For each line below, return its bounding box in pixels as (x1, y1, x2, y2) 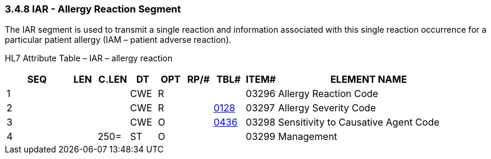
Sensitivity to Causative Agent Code (278, 116, 440, 129)
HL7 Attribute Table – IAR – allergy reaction (5, 53, 173, 64)
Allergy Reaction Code (278, 88, 378, 100)
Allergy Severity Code (278, 102, 376, 114)
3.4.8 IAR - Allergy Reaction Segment (5, 3, 181, 15)
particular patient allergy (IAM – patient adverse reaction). (5, 35, 232, 45)
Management (278, 130, 337, 143)
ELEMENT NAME (330, 73, 407, 86)
